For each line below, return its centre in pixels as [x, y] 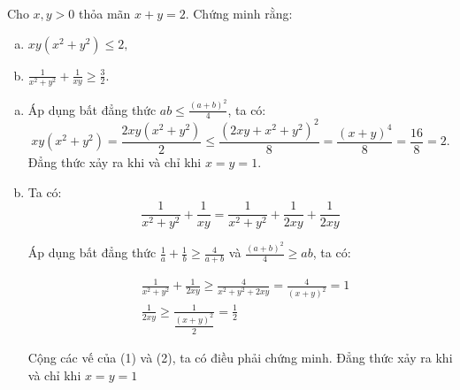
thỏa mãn [105, 13]
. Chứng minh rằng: [239, 13]
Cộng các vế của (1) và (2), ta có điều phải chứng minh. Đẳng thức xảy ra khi [240, 358]
